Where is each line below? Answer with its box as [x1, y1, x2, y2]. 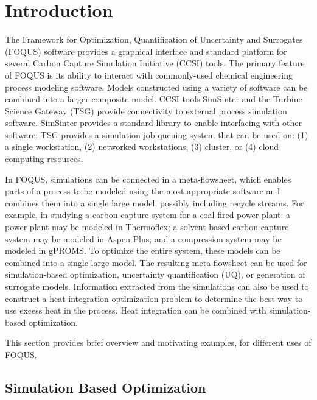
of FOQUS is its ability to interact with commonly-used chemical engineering [5, 68, 293, 81]
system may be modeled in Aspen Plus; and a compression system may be [5, 232, 282, 245]
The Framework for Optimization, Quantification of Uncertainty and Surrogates [5, 33, 303, 46]
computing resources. [5, 152, 83, 165]
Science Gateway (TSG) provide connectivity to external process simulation [5, 104, 287, 117]
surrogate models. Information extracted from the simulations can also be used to [5, 280, 309, 292]
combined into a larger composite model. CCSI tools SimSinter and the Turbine [5, 93, 302, 105]
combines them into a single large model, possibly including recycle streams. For [5, 196, 304, 209]
